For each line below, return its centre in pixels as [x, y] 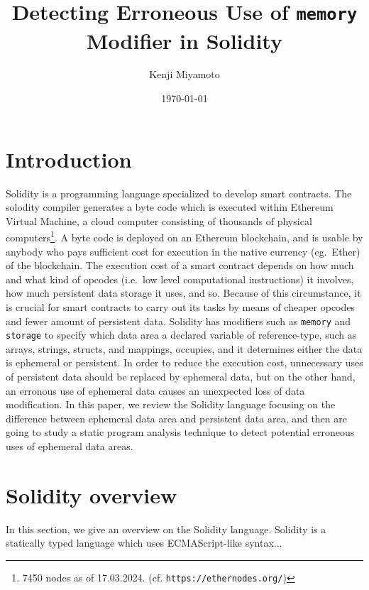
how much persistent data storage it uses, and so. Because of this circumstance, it [183, 293]
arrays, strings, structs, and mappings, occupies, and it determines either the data [184, 348]
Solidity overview [92, 495]
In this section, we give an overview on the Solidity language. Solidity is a [166, 529]
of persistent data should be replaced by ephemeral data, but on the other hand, [181, 377]
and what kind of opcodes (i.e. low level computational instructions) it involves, [180, 279]
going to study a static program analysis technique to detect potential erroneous [180, 432]
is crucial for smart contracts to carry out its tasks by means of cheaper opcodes [181, 306]
